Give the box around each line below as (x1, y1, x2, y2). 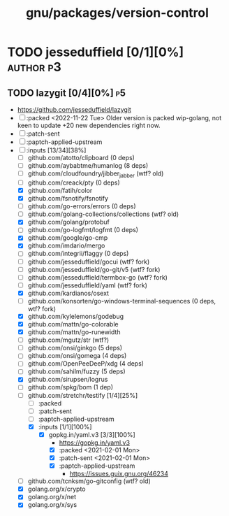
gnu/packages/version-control (25, 5, 209, 21)
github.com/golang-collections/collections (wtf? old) (27, 210, 179, 218)
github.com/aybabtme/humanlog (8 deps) (27, 162, 149, 170)
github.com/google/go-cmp (27, 234, 108, 242)
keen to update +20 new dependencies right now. (17, 121, 161, 129)
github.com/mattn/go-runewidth (27, 328, 121, 336)
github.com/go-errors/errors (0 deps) (27, 202, 136, 210)
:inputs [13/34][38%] (26, 146, 87, 155)
